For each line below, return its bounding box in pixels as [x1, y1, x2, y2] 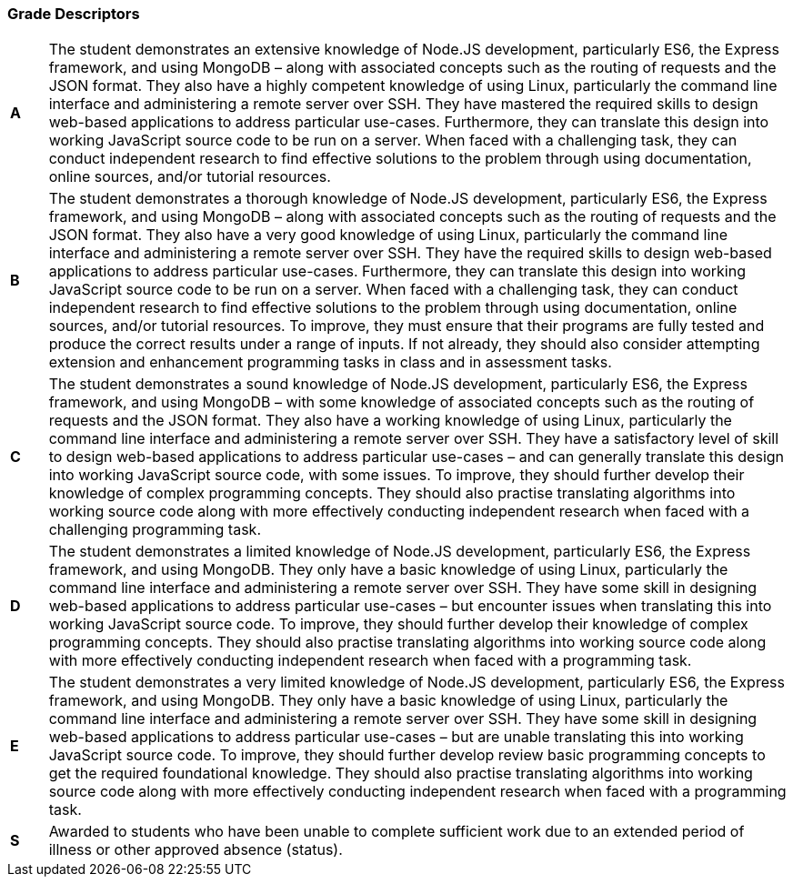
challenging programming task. [48, 520, 261, 539]
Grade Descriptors [7, 5, 140, 23]
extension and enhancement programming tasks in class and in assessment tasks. [48, 353, 612, 372]
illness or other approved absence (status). [48, 840, 343, 859]
